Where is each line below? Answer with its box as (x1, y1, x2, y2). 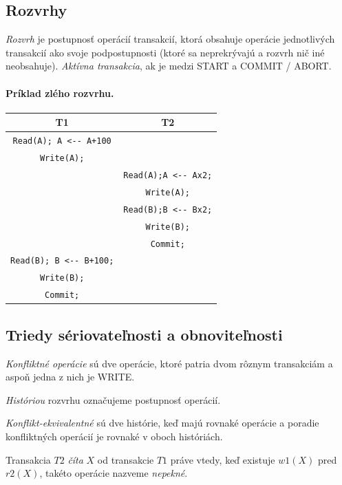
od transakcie (97, 452, 154, 466)
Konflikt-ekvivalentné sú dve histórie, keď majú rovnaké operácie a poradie (6, 416, 319, 430)
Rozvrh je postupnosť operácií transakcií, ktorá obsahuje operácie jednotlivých (6, 32, 335, 46)
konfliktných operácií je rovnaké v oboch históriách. (6, 429, 223, 444)
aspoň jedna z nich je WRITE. (6, 369, 135, 384)
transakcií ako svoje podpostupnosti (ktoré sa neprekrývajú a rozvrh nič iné (6, 45, 325, 59)
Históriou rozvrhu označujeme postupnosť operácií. (6, 392, 221, 407)
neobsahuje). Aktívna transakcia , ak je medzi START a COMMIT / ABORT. (6, 58, 332, 73)
